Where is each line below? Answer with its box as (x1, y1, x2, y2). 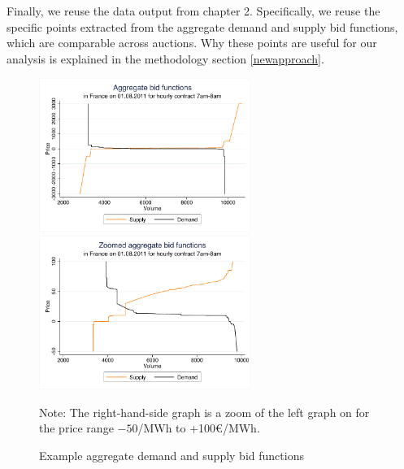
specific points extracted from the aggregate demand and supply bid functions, (7, 18, 398, 35)
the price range (39, 419, 114, 436)
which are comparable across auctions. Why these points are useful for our (7, 34, 377, 51)
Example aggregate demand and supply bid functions (39, 446, 304, 463)
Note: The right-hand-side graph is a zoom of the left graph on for (39, 403, 370, 420)
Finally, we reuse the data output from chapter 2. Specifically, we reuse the (7, 2, 380, 19)
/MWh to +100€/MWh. (137, 419, 260, 436)
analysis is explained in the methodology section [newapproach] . (7, 50, 324, 67)
